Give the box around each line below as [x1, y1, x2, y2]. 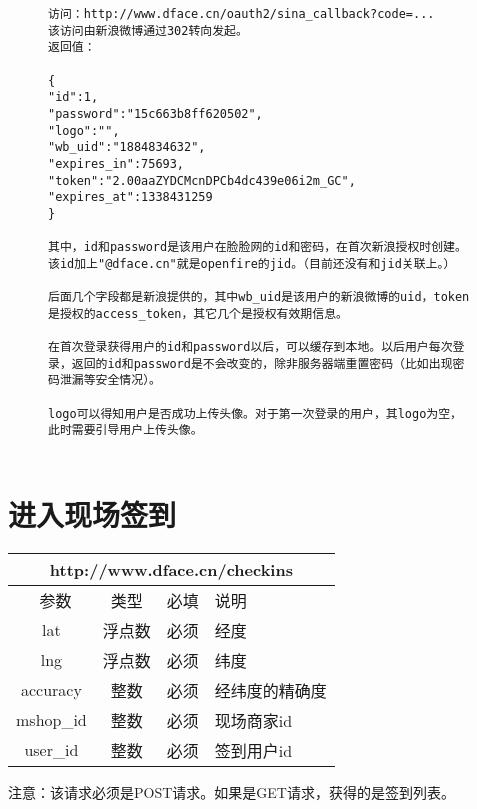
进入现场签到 [8, 493, 177, 534]
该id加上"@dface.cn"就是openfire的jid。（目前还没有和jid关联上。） [48, 256, 456, 271]
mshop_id [16, 708, 87, 732]
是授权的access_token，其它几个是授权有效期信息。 [48, 306, 348, 321]
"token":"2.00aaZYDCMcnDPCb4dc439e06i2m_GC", [48, 173, 356, 188]
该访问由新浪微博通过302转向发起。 [48, 23, 248, 38]
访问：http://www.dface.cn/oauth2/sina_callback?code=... [48, 7, 435, 21]
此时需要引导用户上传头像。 [48, 423, 203, 438]
